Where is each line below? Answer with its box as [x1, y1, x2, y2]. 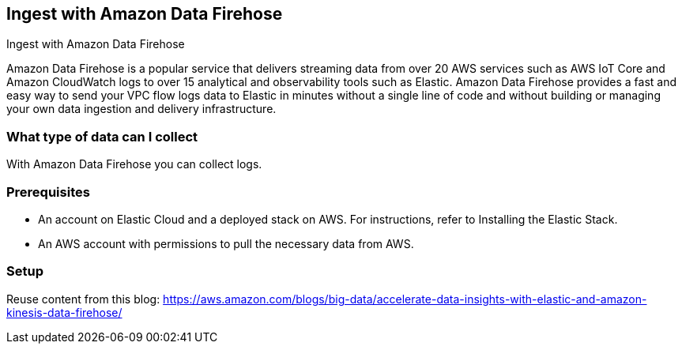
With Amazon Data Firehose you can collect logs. [6, 157, 262, 171]
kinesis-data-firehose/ [6, 305, 122, 319]
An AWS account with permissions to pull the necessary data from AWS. [38, 236, 414, 250]
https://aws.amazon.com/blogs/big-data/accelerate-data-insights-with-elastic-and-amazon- [163, 292, 647, 306]
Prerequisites [6, 183, 90, 200]
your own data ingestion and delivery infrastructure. [6, 102, 277, 116]
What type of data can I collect [6, 128, 198, 145]
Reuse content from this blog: [6, 292, 160, 306]
